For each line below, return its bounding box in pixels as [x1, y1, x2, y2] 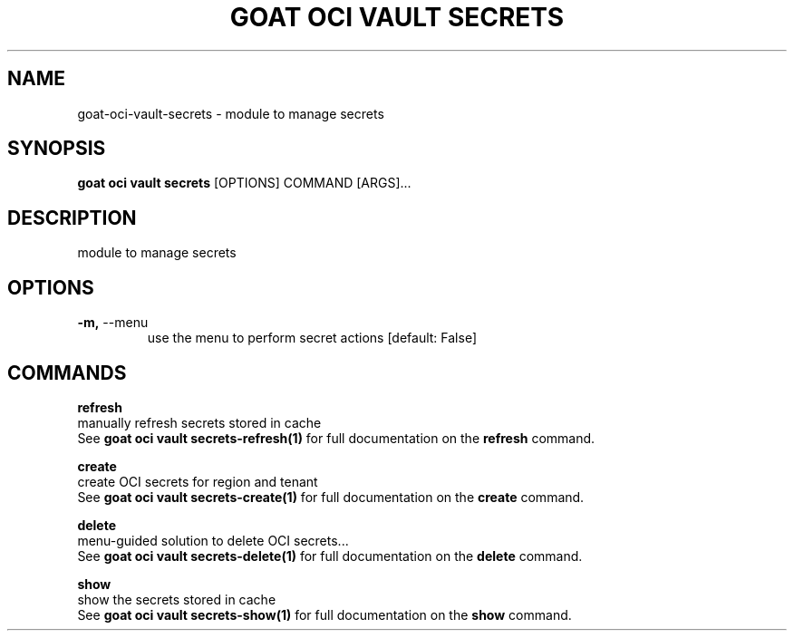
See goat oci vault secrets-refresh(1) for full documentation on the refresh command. [77, 430, 595, 446]
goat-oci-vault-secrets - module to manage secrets [77, 105, 384, 121]
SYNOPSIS [7, 137, 106, 160]
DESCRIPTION [7, 206, 137, 229]
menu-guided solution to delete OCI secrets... [77, 532, 349, 548]
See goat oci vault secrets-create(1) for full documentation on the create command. [77, 488, 585, 505]
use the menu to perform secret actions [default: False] [147, 330, 477, 346]
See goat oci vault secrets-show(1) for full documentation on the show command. [77, 606, 572, 623]
